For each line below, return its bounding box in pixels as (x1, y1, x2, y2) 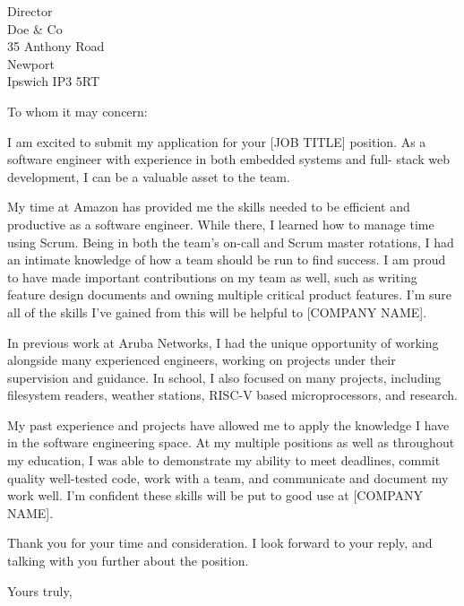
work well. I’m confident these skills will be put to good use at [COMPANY (7, 486, 424, 505)
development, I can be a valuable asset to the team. (7, 167, 290, 186)
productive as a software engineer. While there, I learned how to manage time (7, 214, 434, 233)
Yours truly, (7, 581, 73, 600)
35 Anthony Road (7, 37, 105, 56)
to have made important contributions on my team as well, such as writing (7, 267, 417, 286)
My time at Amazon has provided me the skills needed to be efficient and (7, 197, 410, 216)
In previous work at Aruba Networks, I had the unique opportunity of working (7, 333, 439, 351)
